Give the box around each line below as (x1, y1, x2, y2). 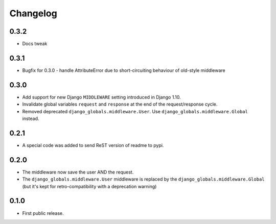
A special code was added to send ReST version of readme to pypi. (22, 142, 164, 148)
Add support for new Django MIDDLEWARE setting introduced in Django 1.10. (22, 94, 181, 100)
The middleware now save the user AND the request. (22, 169, 134, 175)
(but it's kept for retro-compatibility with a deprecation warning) (22, 183, 157, 189)
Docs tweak (22, 41, 48, 47)
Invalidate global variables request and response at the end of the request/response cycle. (22, 101, 218, 107)
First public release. (22, 210, 64, 216)
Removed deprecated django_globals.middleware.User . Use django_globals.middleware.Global (22, 108, 248, 114)
